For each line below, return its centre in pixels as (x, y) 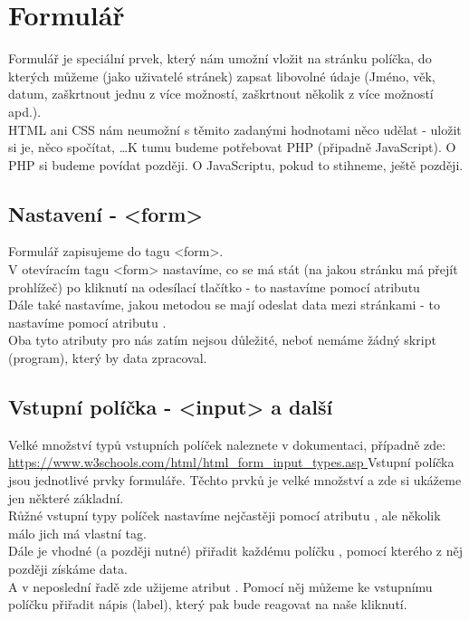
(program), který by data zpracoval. (108, 358)
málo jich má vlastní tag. (77, 533)
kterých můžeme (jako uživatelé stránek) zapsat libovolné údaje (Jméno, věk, (222, 76)
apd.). (25, 111)
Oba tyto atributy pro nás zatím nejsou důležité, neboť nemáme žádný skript (222, 340)
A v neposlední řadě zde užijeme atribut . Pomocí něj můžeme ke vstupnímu (220, 586)
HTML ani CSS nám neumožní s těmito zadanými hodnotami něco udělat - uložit (235, 129)
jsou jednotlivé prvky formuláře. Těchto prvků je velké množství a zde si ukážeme (235, 480)
